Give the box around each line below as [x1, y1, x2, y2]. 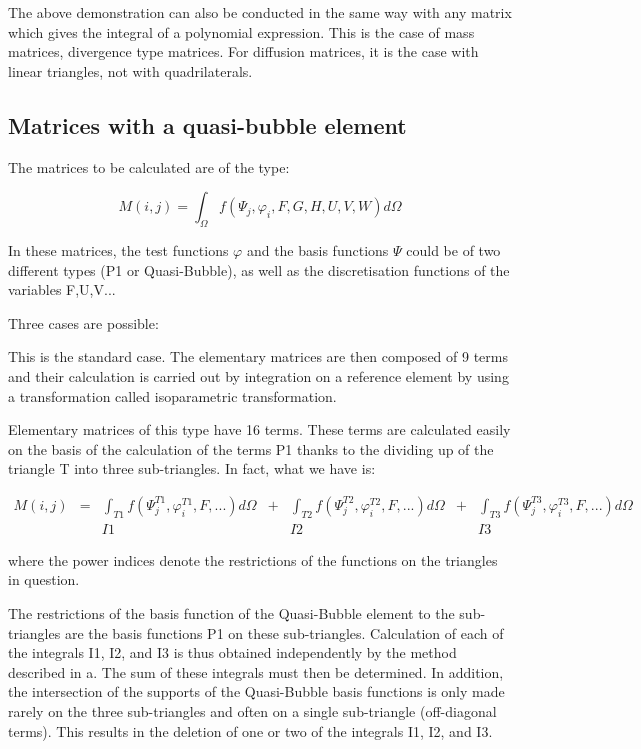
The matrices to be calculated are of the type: [8, 156, 290, 177]
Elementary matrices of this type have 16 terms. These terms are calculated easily [8, 419, 511, 440]
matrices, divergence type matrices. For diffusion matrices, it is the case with [8, 41, 479, 62]
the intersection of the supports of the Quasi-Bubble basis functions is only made [8, 681, 505, 702]
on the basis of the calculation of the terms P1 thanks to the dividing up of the [8, 438, 494, 459]
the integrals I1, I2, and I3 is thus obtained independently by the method [8, 642, 457, 663]
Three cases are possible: [8, 312, 159, 333]
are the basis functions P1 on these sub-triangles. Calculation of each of [64, 622, 504, 643]
